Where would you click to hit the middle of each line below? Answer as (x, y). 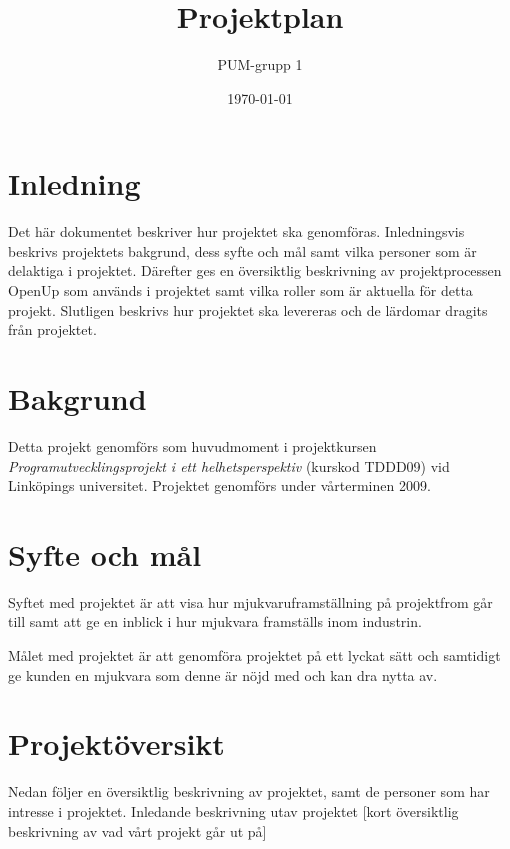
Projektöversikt (116, 743)
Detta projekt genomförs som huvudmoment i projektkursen (192, 445)
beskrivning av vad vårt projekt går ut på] (137, 830)
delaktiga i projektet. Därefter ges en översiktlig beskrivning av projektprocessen (255, 270)
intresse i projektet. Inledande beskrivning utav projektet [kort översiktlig (233, 810)
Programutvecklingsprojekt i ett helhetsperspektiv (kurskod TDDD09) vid (229, 465)
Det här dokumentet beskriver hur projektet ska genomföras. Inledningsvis (236, 231)
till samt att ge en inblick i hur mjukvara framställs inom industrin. (215, 621)
